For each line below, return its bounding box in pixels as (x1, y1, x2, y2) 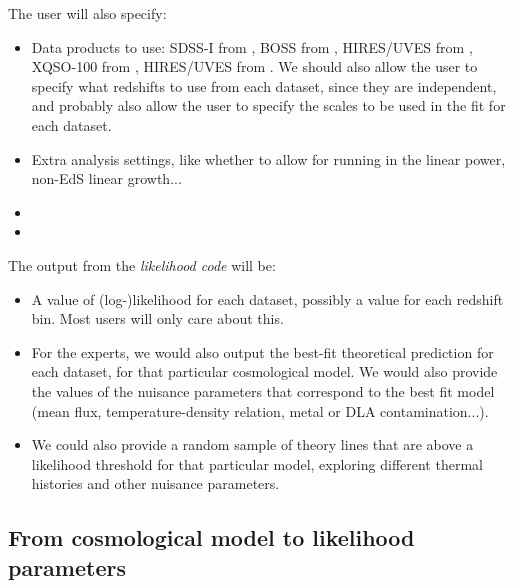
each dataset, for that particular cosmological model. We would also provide (31, 361, 498, 382)
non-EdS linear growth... (31, 168, 182, 189)
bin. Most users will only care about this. (31, 308, 284, 329)
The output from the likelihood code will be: (8, 254, 276, 275)
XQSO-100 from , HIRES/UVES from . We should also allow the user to (31, 56, 478, 77)
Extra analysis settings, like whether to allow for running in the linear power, (31, 148, 506, 169)
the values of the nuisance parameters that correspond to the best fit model (31, 380, 495, 401)
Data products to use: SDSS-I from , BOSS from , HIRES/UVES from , (31, 36, 473, 57)
